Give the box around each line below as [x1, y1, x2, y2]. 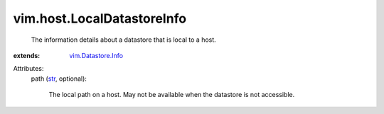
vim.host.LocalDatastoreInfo [13, 11, 187, 26]
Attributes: [13, 64, 44, 73]
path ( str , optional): [31, 74, 87, 83]
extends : [13, 51, 41, 59]
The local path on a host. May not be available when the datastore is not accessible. [48, 91, 295, 99]
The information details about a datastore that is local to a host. [31, 35, 216, 44]
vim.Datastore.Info [69, 51, 124, 59]
